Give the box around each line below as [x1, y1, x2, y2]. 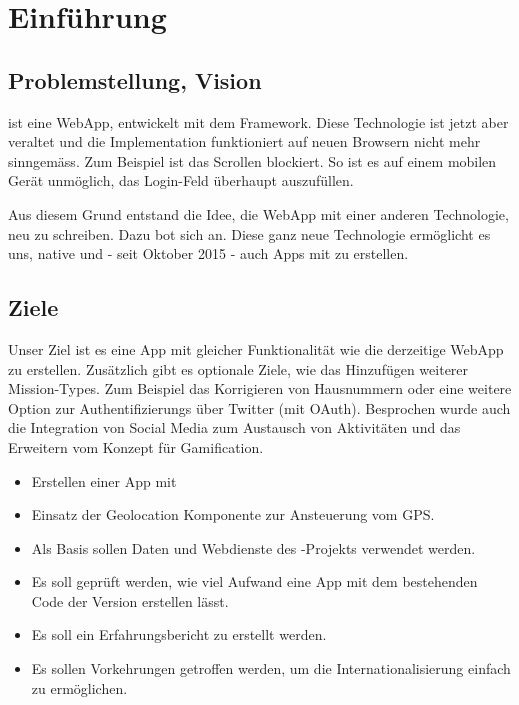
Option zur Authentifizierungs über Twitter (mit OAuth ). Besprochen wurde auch [8, 397, 511, 418]
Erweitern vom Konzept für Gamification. [8, 436, 264, 457]
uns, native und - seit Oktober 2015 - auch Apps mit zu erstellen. [8, 243, 409, 264]
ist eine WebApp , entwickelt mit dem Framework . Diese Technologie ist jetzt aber [8, 111, 509, 132]
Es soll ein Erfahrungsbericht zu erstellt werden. [31, 624, 327, 645]
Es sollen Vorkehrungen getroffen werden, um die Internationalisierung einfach [31, 658, 511, 679]
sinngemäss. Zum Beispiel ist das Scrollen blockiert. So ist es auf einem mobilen [8, 150, 497, 171]
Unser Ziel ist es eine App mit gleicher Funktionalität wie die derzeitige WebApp [8, 338, 504, 359]
